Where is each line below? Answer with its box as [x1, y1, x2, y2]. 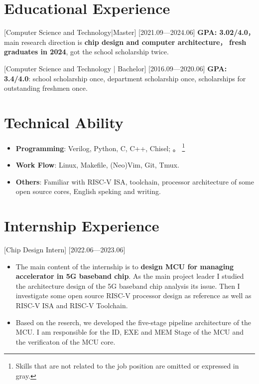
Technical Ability [4, 112, 124, 132]
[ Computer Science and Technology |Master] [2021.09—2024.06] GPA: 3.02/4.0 [4, 27, 248, 37]
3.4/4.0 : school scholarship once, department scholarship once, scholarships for [4, 73, 246, 83]
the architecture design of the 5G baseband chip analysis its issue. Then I [15, 280, 240, 291]
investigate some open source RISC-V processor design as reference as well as [15, 290, 252, 301]
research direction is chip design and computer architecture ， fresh [21, 36, 247, 47]
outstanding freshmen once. [4, 83, 88, 93]
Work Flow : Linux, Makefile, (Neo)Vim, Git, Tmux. [15, 160, 179, 170]
